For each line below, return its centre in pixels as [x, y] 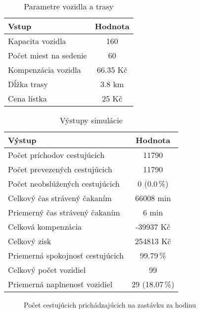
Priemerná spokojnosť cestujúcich [66, 255]
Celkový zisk [30, 241]
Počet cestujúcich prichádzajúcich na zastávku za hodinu [110, 305]
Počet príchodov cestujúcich [56, 155]
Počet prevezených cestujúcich [60, 169]
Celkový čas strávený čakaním [60, 198]
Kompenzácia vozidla [45, 70]
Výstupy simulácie [91, 120]
